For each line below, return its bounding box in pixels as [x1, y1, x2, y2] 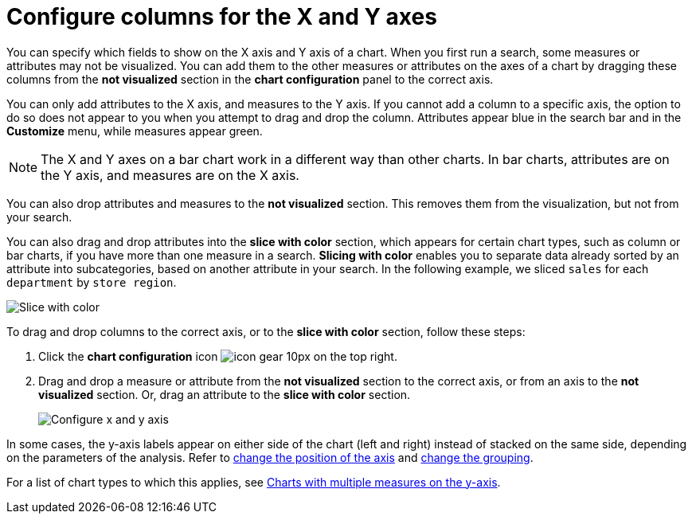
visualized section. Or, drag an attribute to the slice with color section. [38, 387, 411, 401]
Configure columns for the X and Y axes [6, 3, 437, 30]
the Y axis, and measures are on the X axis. [41, 166, 299, 183]
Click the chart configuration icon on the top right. [38, 349, 397, 363]
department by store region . [6, 275, 177, 289]
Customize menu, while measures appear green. [6, 123, 263, 138]
